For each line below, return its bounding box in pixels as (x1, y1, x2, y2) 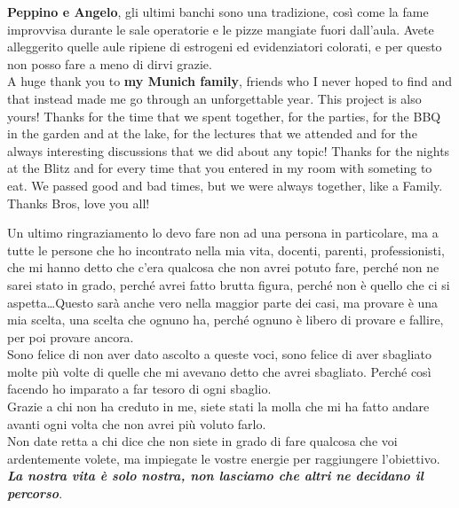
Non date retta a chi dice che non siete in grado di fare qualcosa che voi (7, 432, 398, 450)
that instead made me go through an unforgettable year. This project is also (7, 89, 422, 107)
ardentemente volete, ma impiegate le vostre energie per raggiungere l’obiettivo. (7, 449, 440, 467)
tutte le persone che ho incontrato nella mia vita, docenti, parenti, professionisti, (7, 240, 445, 259)
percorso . (7, 484, 63, 503)
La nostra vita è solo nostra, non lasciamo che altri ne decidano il (7, 466, 423, 485)
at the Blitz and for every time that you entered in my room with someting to (7, 159, 432, 177)
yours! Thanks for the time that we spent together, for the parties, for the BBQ (7, 106, 441, 125)
